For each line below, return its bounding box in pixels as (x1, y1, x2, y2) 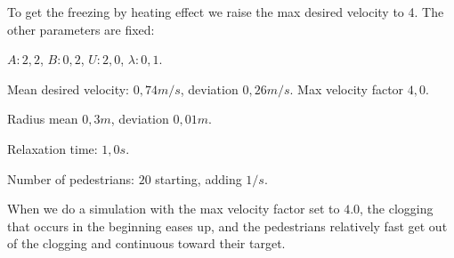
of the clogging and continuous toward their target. (7, 234, 286, 253)
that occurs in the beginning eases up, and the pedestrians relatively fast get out (7, 216, 448, 235)
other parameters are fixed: (7, 20, 155, 38)
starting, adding (155, 169, 242, 188)
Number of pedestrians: (7, 169, 134, 188)
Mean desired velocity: (7, 79, 130, 98)
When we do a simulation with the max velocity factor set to (7, 199, 340, 218)
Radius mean (7, 109, 78, 128)
